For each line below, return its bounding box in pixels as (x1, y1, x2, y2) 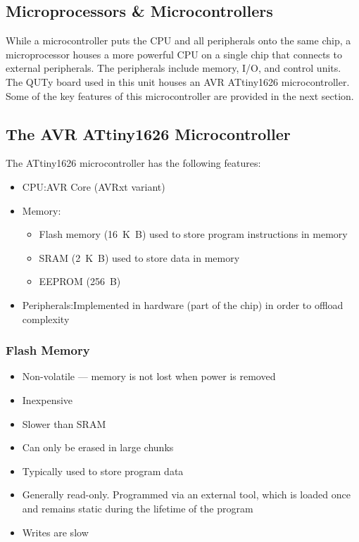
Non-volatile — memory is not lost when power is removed (22, 369, 276, 384)
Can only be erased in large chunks (22, 440, 174, 455)
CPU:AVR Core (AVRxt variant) (22, 179, 165, 194)
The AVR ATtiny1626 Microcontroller (6, 122, 291, 144)
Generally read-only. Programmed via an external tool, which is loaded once (22, 487, 351, 502)
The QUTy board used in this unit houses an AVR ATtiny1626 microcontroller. (6, 74, 350, 89)
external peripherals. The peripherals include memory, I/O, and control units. (6, 61, 341, 75)
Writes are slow (22, 524, 89, 539)
